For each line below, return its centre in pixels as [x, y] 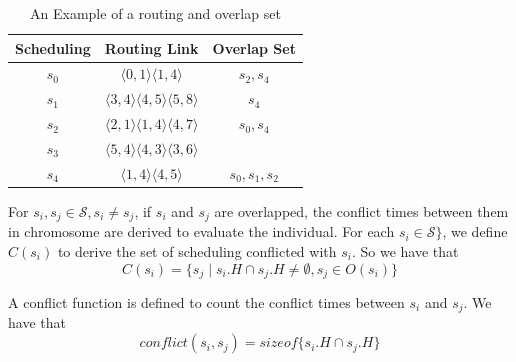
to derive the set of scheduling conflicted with [197, 250]
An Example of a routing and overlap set [155, 13]
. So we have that [405, 250]
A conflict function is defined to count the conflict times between [206, 302]
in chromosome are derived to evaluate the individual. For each [201, 231]
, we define [475, 231]
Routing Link [151, 47]
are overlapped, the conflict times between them [361, 210]
